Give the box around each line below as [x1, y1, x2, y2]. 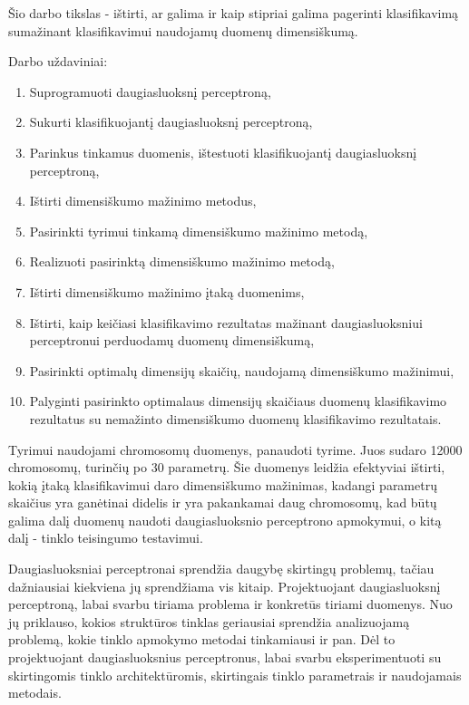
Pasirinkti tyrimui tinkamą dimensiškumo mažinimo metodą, [29, 221, 368, 240]
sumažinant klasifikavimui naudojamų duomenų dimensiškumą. [8, 21, 358, 40]
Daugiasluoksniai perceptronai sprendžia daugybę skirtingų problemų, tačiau [8, 559, 435, 578]
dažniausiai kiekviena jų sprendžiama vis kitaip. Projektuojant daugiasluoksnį [8, 576, 441, 595]
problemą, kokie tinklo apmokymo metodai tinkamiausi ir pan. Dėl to [8, 630, 396, 649]
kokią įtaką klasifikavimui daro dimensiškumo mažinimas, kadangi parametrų [8, 475, 437, 494]
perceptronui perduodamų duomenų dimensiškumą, [29, 331, 315, 350]
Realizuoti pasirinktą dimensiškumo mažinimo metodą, [29, 252, 335, 271]
